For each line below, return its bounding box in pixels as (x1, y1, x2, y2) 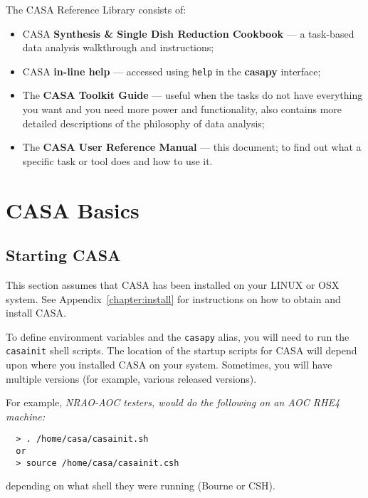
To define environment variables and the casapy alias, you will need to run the (6, 329, 349, 344)
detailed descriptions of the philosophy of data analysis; (22, 115, 265, 130)
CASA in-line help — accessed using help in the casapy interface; (22, 63, 321, 78)
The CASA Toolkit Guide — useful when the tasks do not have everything (22, 88, 363, 102)
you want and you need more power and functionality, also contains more (22, 102, 342, 117)
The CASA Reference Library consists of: (6, 2, 186, 16)
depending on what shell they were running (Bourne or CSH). (6, 478, 275, 493)
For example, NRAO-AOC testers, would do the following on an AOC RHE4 (6, 395, 340, 410)
